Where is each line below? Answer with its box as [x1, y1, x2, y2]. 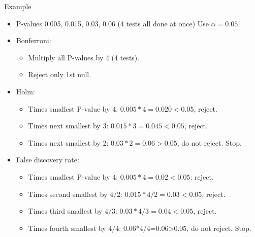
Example [4, 1, 31, 11]
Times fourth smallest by [28, 222, 106, 233]
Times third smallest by [28, 206, 103, 216]
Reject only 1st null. [28, 69, 91, 80]
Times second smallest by [28, 188, 108, 199]
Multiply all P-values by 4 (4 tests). [28, 52, 140, 62]
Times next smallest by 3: [28, 120, 109, 131]
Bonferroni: [16, 35, 51, 46]
